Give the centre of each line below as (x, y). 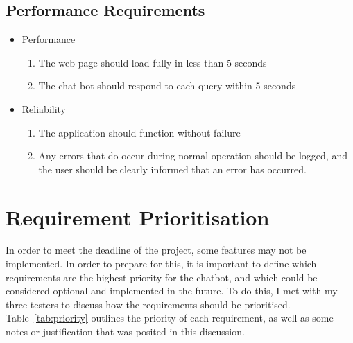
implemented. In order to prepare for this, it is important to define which (161, 264)
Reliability (44, 108)
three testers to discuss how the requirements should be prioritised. (148, 304)
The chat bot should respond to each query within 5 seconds (167, 86)
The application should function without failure (139, 132)
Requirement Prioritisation (138, 217)
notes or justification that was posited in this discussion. (125, 332)
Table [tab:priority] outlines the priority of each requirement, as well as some (170, 318)
